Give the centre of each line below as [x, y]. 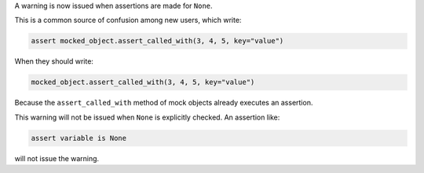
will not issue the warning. [57, 158]
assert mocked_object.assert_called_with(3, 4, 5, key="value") [157, 41]
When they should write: [54, 61]
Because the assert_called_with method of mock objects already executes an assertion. [164, 103]
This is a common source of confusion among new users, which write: [128, 20]
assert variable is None [79, 138]
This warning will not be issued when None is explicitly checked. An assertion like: [147, 117]
